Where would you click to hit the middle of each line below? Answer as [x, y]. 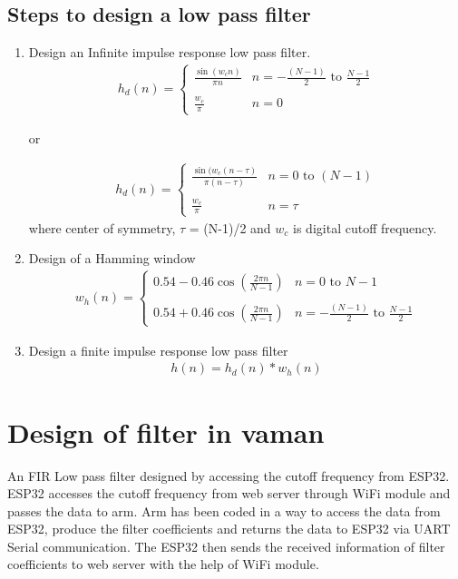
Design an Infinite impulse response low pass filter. [170, 52]
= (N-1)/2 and [230, 227]
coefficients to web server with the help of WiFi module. [163, 564]
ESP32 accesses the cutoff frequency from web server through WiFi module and [229, 493]
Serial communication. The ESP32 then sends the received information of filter [226, 546]
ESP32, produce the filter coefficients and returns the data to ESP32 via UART [229, 529]
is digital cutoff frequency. [365, 227]
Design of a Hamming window [112, 258]
